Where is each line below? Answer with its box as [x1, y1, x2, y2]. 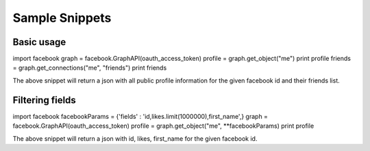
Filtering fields [12, 94, 77, 106]
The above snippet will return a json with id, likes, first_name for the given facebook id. [12, 134, 258, 143]
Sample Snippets [12, 10, 112, 25]
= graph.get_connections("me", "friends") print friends [12, 64, 167, 72]
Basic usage [12, 36, 66, 48]
